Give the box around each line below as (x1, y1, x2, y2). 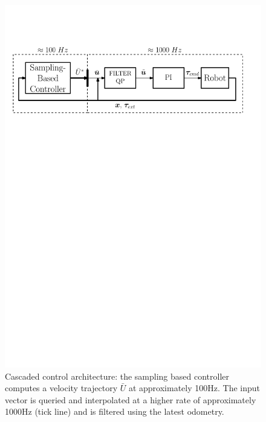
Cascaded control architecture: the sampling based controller (5, 369, 230, 382)
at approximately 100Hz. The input (128, 381, 260, 394)
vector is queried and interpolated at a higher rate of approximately (5, 393, 256, 406)
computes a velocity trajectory (5, 381, 118, 394)
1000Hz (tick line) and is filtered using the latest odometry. (5, 405, 224, 418)
